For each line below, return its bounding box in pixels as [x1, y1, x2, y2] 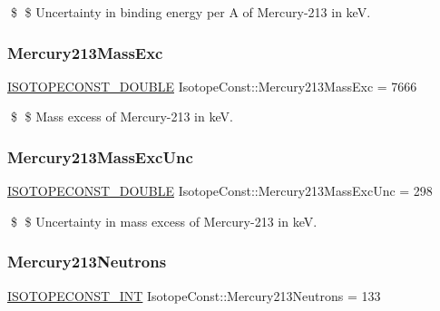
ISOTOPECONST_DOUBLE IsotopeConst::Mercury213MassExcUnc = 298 [7, 181, 433, 200]
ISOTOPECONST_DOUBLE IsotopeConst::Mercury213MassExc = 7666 [7, 76, 417, 95]
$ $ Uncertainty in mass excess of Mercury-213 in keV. [10, 211, 318, 230]
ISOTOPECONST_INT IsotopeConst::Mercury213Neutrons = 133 [7, 286, 381, 305]
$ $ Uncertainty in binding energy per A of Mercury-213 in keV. [10, 3, 371, 21]
